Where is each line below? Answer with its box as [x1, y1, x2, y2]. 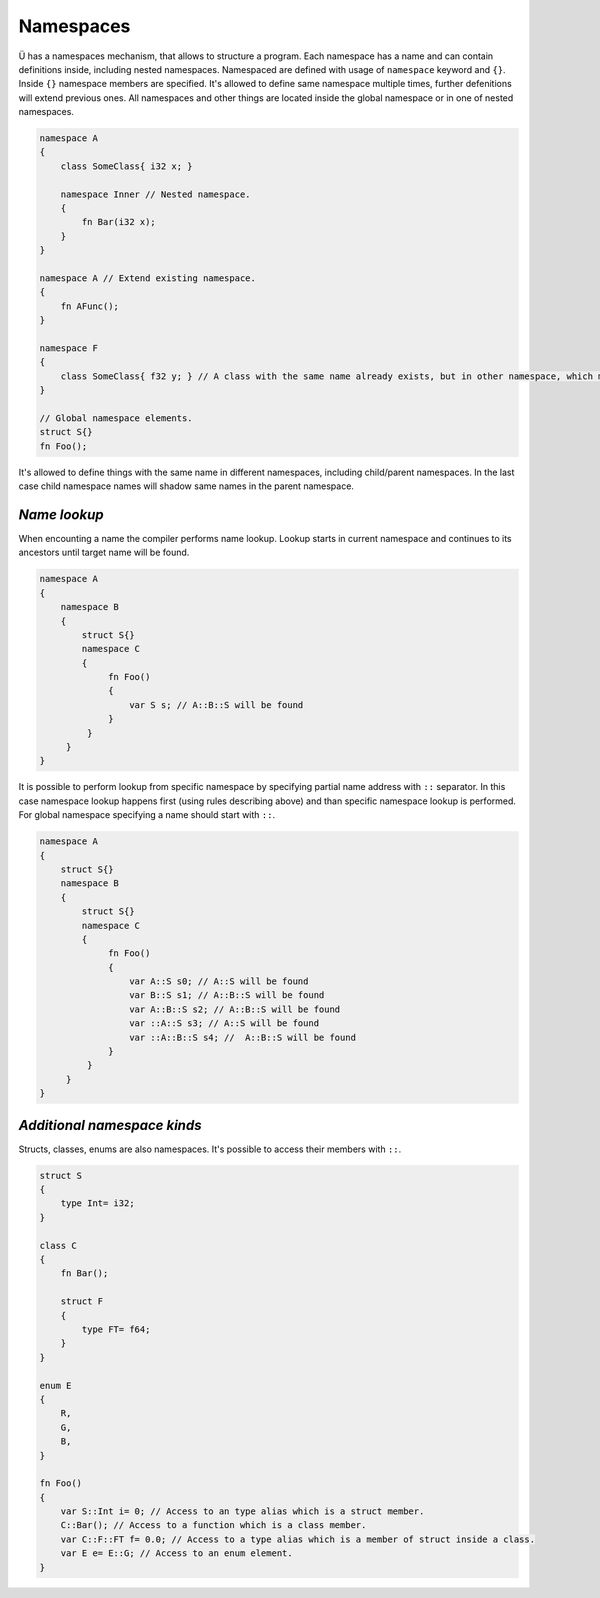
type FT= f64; [81, 1323, 151, 1335]
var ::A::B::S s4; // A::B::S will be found [128, 1031, 357, 1043]
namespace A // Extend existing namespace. [39, 273, 257, 284]
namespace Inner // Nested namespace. [60, 188, 251, 200]
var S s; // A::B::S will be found [128, 699, 304, 710]
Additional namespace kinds [18, 1116, 202, 1134]
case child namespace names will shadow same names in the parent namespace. [18, 480, 355, 492]
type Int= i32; [60, 1198, 135, 1209]
